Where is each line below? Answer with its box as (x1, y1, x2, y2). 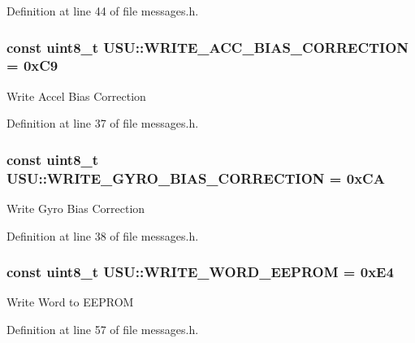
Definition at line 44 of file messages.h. (6, 2, 199, 19)
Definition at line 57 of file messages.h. (6, 321, 199, 338)
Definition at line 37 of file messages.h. (6, 115, 199, 132)
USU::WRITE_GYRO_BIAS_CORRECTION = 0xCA (6, 167, 385, 188)
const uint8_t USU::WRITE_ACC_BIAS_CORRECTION (6, 37, 409, 57)
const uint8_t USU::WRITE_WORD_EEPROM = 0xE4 (6, 262, 394, 282)
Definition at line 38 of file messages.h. (6, 227, 199, 244)
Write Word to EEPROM (6, 293, 134, 310)
